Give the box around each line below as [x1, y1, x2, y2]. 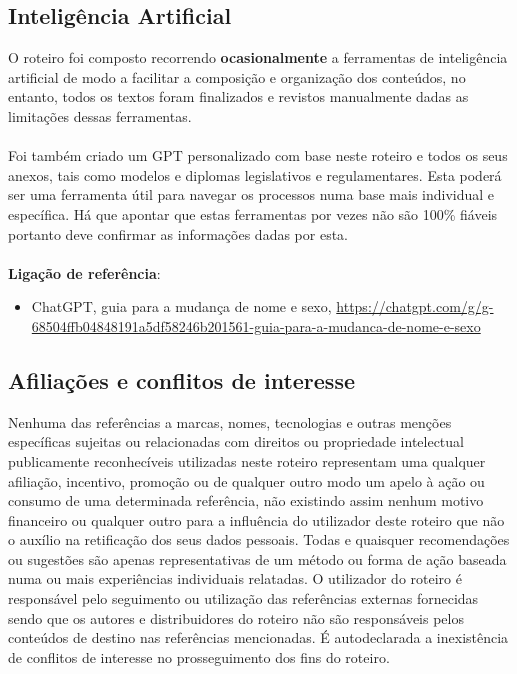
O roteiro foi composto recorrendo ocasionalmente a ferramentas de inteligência [8, 47, 508, 68]
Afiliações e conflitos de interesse [8, 364, 356, 395]
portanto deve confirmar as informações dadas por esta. [8, 223, 349, 244]
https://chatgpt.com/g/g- [336, 296, 494, 317]
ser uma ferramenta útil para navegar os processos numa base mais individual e [8, 184, 495, 205]
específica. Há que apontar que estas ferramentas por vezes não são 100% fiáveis [8, 203, 498, 224]
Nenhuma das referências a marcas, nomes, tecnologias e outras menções [8, 411, 452, 432]
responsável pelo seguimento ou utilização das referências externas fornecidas [8, 588, 479, 609]
